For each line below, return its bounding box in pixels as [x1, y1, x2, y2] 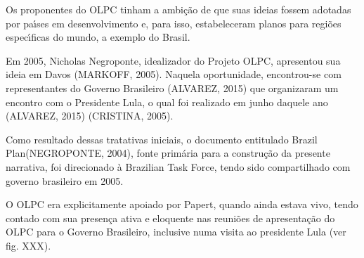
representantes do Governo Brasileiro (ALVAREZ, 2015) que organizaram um [6, 80, 339, 95]
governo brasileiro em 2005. [6, 173, 124, 188]
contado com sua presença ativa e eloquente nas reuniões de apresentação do [6, 210, 335, 225]
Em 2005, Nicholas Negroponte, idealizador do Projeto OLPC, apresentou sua [6, 53, 341, 67]
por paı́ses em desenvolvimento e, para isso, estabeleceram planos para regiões [6, 15, 342, 30]
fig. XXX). [6, 238, 51, 252]
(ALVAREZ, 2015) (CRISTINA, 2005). [6, 108, 174, 123]
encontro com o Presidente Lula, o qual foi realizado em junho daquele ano [6, 94, 328, 109]
